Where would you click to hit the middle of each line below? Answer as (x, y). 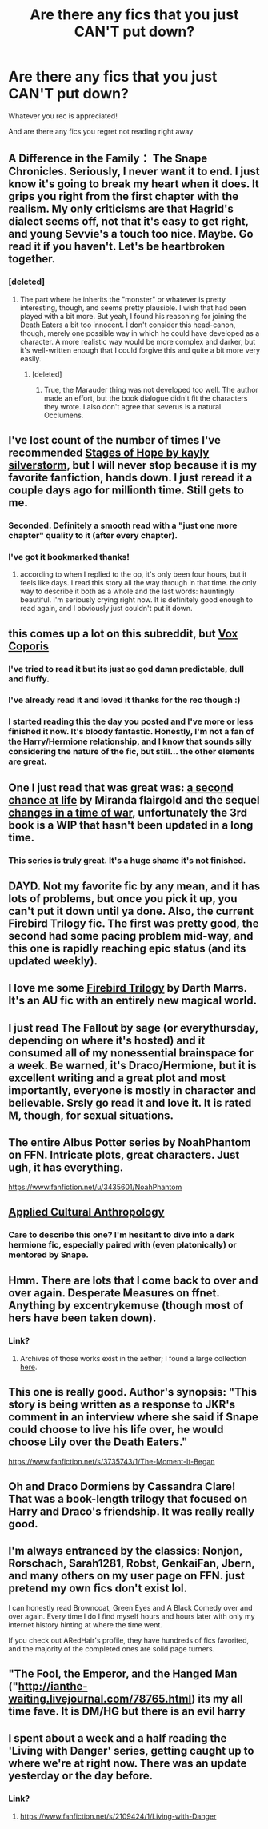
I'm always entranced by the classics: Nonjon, (126, 1551)
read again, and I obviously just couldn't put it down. (106, 609)
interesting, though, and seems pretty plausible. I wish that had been (133, 307)
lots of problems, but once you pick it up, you (123, 899)
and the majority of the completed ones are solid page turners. (112, 1648)
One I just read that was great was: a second (121, 787)
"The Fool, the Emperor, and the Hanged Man (123, 1674)
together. (32, 259)
